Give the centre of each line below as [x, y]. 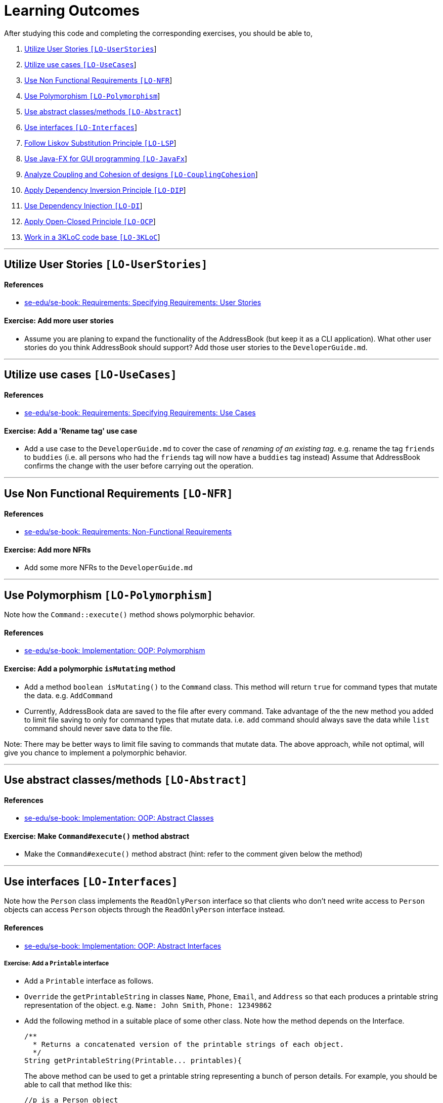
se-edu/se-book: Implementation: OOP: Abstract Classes [119, 818]
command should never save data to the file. [98, 728]
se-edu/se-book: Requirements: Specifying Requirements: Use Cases [140, 413]
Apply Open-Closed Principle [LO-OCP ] [90, 221]
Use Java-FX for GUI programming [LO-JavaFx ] [106, 158]
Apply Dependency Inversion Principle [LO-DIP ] [105, 190]
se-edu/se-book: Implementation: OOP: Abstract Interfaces [123, 946]
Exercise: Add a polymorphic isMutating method [90, 669]
